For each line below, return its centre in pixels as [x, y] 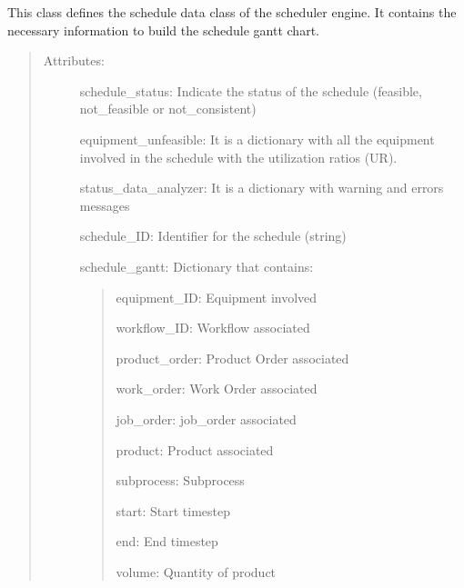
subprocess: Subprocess [180, 480]
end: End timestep [167, 541]
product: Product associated [195, 449]
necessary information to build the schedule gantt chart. [163, 30]
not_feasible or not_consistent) [168, 109]
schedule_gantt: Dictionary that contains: [197, 266]
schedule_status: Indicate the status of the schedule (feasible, [251, 90]
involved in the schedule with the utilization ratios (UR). [238, 157]
